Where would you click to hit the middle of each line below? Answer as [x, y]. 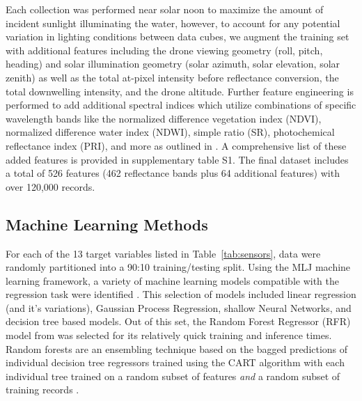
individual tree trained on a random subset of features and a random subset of [173, 376]
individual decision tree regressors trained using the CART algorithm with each [175, 362]
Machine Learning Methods [107, 224]
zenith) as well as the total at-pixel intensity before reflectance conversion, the [172, 77]
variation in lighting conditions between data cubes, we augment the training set [178, 37]
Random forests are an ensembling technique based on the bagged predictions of [177, 348]
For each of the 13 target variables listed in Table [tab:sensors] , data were [163, 253]
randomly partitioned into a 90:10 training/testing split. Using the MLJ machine [178, 267]
